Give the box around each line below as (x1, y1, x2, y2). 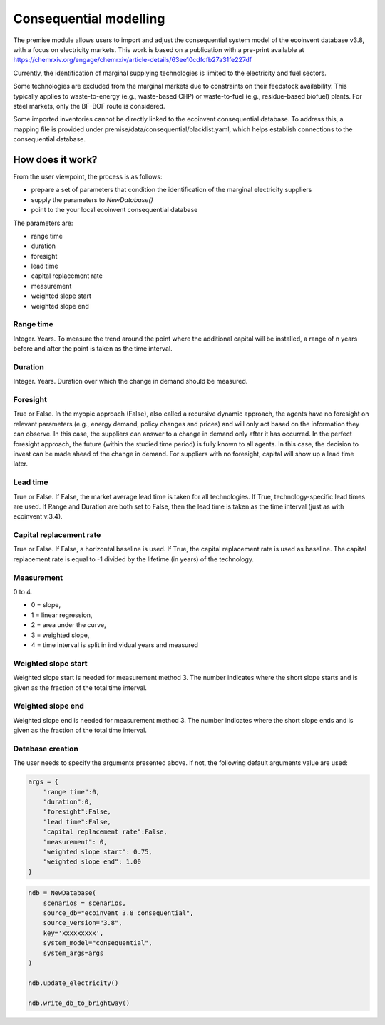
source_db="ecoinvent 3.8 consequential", (43, 909, 194, 917)
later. (13, 459, 29, 468)
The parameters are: (13, 219, 73, 227)
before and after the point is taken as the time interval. (13, 344, 173, 353)
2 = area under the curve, (31, 621, 106, 629)
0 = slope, (31, 601, 61, 609)
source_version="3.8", (43, 919, 123, 927)
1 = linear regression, (31, 611, 93, 619)
